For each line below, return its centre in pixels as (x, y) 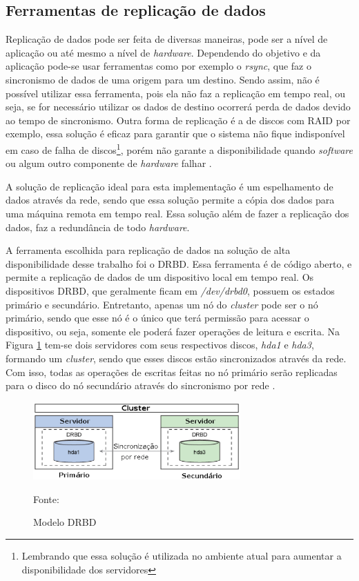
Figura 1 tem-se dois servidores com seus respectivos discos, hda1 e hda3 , (160, 345)
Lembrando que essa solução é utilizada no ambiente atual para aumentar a (182, 555)
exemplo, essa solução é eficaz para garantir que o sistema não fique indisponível (175, 134)
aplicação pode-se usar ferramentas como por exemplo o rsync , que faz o (158, 66)
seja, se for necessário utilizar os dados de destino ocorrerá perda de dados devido (178, 107)
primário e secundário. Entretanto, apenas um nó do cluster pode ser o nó (162, 304)
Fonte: (46, 499)
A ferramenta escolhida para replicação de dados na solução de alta (148, 250)
